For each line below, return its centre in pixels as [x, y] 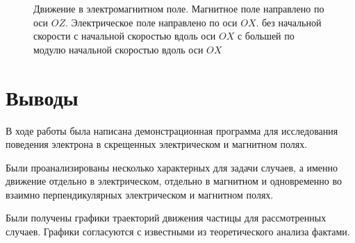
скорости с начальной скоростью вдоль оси [125, 36]
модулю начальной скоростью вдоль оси [118, 49]
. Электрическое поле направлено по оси [151, 22]
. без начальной [289, 22]
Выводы [42, 97]
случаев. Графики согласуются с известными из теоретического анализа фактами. [178, 232]
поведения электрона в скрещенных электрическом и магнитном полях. [157, 144]
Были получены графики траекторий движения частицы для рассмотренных [166, 218]
